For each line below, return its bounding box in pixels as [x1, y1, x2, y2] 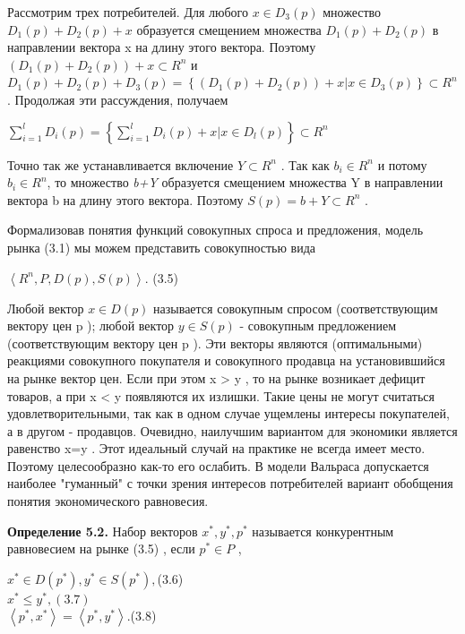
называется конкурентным [252, 521, 394, 540]
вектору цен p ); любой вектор [7, 316, 175, 335]
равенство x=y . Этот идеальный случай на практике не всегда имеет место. [7, 439, 426, 458]
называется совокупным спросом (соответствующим [153, 298, 438, 317]
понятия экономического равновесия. [7, 492, 209, 510]
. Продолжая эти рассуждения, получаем [7, 90, 228, 108]
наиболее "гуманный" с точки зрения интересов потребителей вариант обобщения [7, 474, 453, 493]
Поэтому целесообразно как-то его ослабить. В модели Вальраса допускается [7, 456, 429, 475]
